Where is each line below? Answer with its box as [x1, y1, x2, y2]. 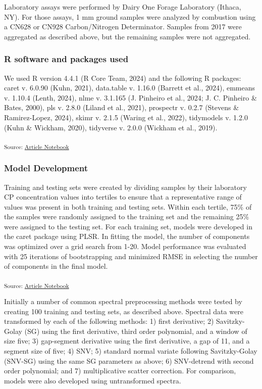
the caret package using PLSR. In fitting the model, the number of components [4, 231, 250, 241]
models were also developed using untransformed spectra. [4, 375, 181, 385]
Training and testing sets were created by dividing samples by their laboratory [4, 181, 247, 192]
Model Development [4, 162, 88, 174]
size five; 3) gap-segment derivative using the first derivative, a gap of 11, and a [4, 335, 250, 346]
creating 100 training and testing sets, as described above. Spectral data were [4, 306, 243, 316]
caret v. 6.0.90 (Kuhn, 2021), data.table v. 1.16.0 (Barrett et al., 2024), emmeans [4, 82, 255, 93]
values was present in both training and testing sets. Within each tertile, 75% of [4, 201, 252, 212]
